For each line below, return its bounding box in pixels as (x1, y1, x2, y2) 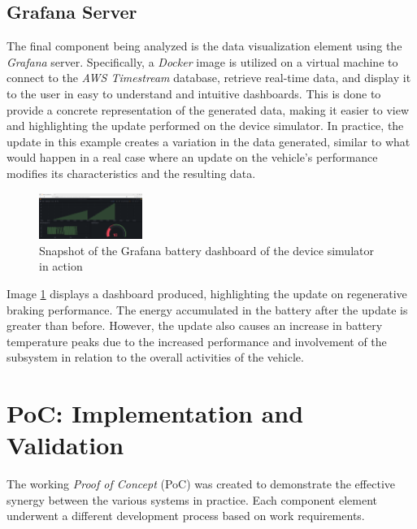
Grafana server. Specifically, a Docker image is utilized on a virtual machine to (7, 53, 398, 70)
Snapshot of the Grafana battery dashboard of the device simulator (39, 241, 374, 258)
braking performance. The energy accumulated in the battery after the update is (7, 301, 408, 318)
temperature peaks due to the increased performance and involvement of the (7, 332, 387, 349)
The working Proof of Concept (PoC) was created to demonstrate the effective (7, 475, 395, 492)
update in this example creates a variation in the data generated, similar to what (7, 132, 410, 150)
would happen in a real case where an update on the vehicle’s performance (7, 149, 378, 166)
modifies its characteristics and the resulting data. (7, 164, 256, 181)
